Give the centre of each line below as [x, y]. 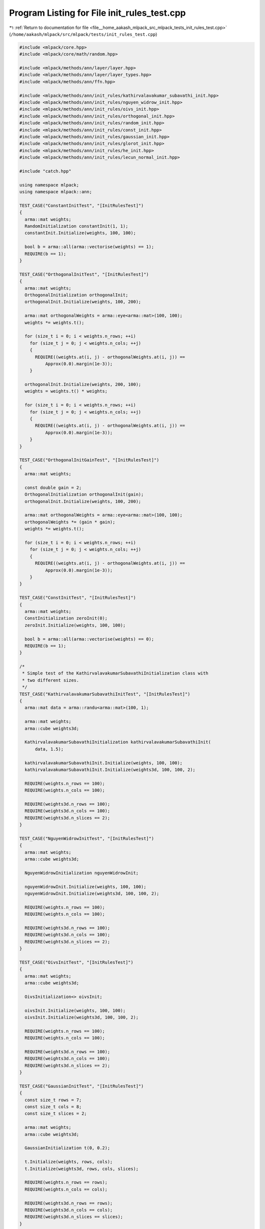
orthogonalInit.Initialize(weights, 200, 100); [83, 384]
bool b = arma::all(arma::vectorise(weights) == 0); [89, 639]
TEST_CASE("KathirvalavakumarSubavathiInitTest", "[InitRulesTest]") [105, 694]
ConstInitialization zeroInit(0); [66, 618]
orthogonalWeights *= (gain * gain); [70, 522]
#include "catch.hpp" [45, 171]
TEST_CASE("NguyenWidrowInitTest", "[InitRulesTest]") [87, 838]
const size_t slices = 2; [56, 1114]
